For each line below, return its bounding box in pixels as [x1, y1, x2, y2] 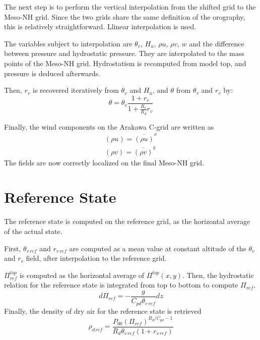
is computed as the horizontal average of [19, 269, 145, 280]
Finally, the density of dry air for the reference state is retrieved [4, 305, 202, 316]
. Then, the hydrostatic [182, 269, 254, 280]
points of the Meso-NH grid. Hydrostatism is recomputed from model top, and [4, 58, 246, 68]
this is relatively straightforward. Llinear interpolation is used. [4, 21, 197, 32]
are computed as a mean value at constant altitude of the [69, 243, 246, 253]
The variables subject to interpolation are [4, 38, 133, 48]
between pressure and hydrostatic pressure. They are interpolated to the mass [4, 48, 244, 59]
